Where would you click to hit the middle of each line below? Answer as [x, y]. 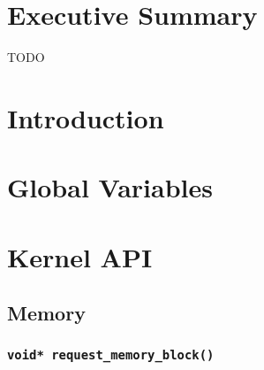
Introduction [86, 117]
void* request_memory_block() [111, 355]
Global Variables [110, 187]
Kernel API [80, 256]
